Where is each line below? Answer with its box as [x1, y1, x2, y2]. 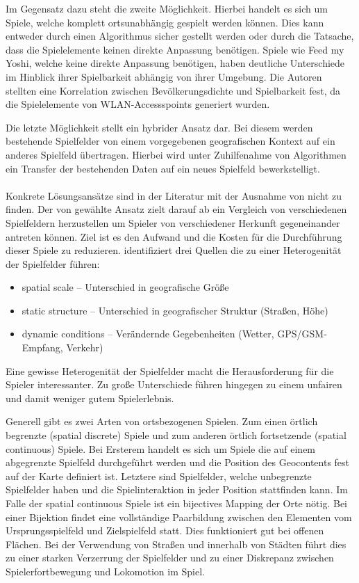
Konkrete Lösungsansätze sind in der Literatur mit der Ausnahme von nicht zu [6, 188, 342, 202]
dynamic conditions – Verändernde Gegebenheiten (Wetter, [22, 326, 274, 341]
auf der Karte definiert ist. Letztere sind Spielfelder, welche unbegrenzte [6, 468, 312, 483]
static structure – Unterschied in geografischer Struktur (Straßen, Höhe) [22, 303, 328, 317]
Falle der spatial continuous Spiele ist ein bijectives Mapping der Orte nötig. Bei [6, 496, 347, 510]
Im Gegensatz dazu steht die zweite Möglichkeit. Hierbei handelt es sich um [6, 1, 328, 15]
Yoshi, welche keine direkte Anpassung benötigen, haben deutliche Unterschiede [6, 56, 345, 70]
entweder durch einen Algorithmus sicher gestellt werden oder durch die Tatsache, [6, 29, 354, 43]
